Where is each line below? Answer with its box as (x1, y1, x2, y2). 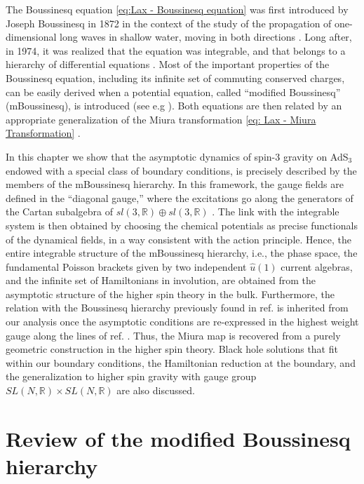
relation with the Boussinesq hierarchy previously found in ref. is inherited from (6, 300, 349, 315)
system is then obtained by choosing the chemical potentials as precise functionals (6, 217, 358, 232)
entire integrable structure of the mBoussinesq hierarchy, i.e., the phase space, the (6, 246, 358, 260)
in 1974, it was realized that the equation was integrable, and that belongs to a (6, 43, 346, 58)
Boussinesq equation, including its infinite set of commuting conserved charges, (6, 70, 345, 85)
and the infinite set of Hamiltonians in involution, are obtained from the (6, 273, 316, 288)
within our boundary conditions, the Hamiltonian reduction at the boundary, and (6, 355, 356, 370)
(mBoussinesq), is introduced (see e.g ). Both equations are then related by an (6, 98, 342, 113)
